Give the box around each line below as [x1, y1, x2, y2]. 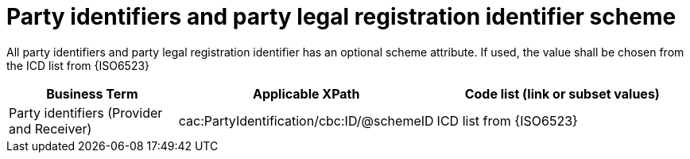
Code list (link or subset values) [464, 85, 660, 102]
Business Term [46, 85, 138, 102]
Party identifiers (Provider [9, 104, 163, 121]
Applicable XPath [252, 85, 360, 102]
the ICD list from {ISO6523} [6, 58, 150, 72]
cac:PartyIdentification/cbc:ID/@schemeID [178, 112, 434, 129]
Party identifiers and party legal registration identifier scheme [6, 3, 676, 30]
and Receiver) [9, 120, 92, 137]
